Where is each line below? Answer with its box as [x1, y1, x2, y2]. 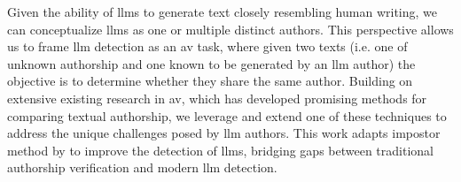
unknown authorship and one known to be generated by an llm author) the [7, 54, 416, 72]
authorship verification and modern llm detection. [7, 158, 277, 177]
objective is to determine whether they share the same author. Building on [7, 72, 413, 90]
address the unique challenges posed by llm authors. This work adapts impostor [7, 124, 441, 142]
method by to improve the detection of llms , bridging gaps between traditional [7, 140, 434, 159]
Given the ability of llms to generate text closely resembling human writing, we [7, 3, 437, 20]
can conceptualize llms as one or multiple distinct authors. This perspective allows [7, 19, 454, 38]
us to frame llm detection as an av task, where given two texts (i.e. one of [7, 37, 408, 56]
